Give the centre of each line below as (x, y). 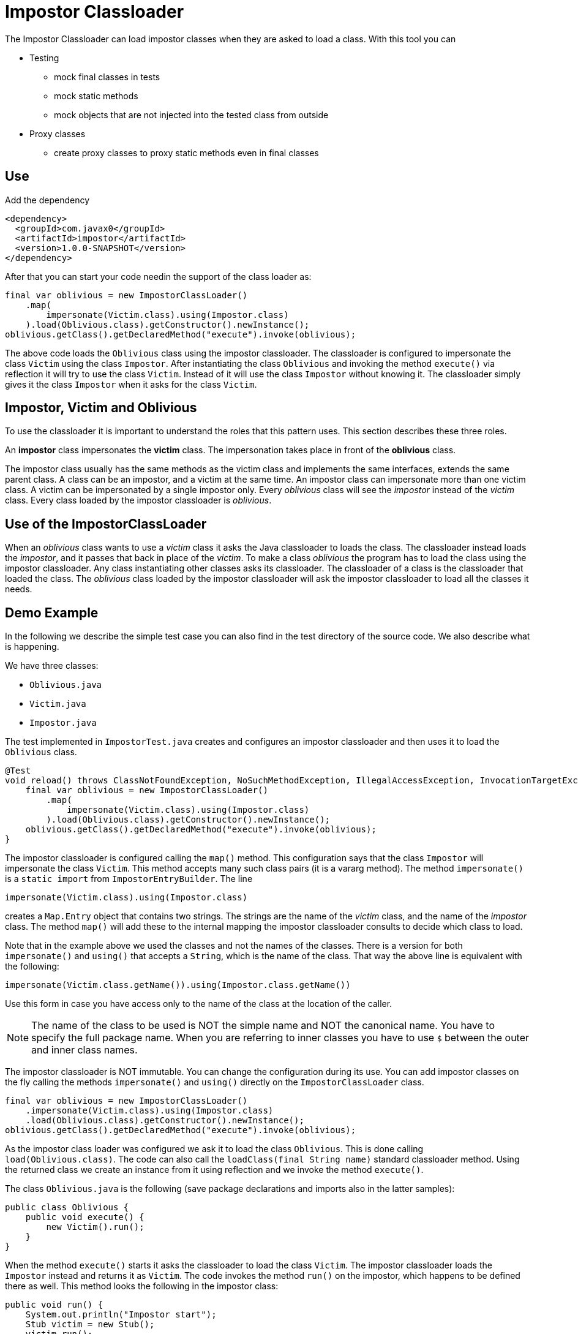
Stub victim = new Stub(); (90, 1325)
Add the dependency (47, 200)
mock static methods (96, 96)
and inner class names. (84, 1050)
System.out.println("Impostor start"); (121, 1315)
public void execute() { (85, 1217)
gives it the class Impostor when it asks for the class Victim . (131, 384)
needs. (19, 589)
